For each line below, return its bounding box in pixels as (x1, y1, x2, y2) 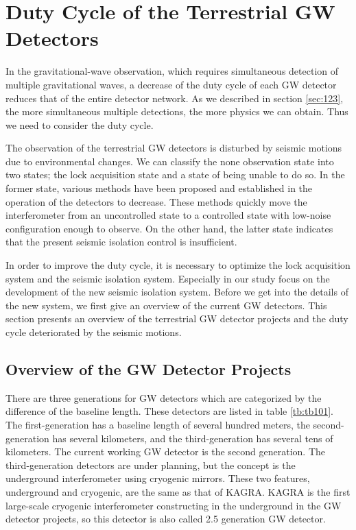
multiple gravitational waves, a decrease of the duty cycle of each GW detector (5, 77, 337, 91)
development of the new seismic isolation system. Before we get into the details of (5, 285, 348, 299)
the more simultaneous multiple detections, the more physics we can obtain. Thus (5, 104, 348, 119)
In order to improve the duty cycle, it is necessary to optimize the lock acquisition (5, 258, 351, 272)
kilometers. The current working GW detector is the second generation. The (5, 444, 326, 459)
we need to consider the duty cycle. (5, 117, 154, 132)
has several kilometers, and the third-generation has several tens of (52, 431, 333, 445)
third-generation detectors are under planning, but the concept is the (5, 457, 296, 472)
